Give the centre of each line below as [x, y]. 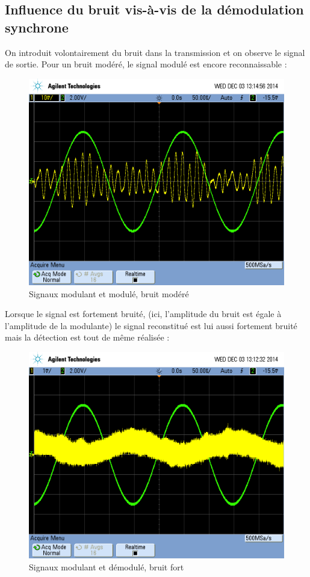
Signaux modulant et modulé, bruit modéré [109, 293]
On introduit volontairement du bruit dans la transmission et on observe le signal [155, 52]
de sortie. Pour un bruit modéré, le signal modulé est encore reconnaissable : [146, 64]
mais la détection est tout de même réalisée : [87, 337]
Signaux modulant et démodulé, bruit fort [107, 566]
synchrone [37, 27]
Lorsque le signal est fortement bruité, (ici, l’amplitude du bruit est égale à [143, 314]
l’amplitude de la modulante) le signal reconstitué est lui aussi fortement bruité [151, 325]
